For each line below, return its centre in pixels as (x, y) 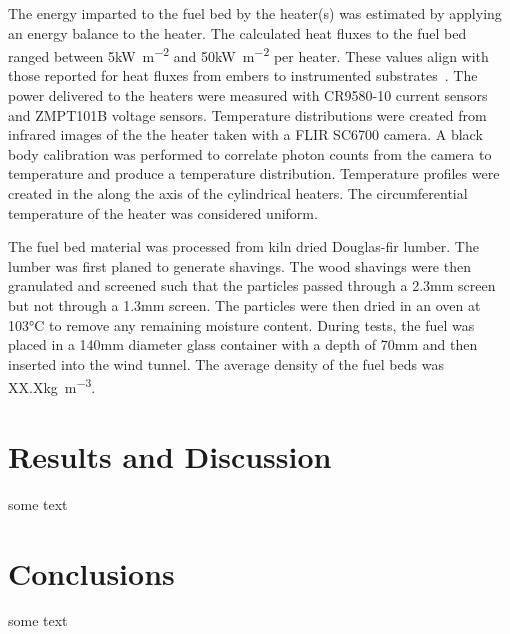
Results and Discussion (170, 455)
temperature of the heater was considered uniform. (163, 212)
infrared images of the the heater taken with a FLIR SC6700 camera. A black (245, 134)
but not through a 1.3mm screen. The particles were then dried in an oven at (244, 304)
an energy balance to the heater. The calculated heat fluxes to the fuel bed (237, 32)
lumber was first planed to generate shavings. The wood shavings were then (239, 265)
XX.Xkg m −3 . (52, 385)
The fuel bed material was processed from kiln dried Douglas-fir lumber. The (243, 246)
